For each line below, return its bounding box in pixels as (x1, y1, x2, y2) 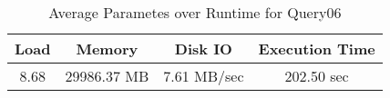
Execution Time (258, 38, 375, 59)
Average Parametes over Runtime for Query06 (48, 2, 342, 23)
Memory (76, 38, 139, 59)
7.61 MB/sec (163, 65, 244, 86)
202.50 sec (284, 65, 349, 86)
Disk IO (174, 38, 232, 59)
